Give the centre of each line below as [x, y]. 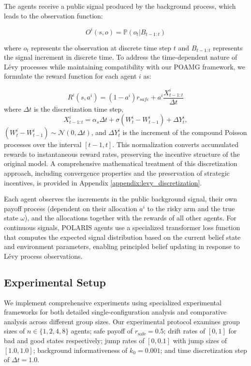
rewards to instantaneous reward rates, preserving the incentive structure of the [122, 154]
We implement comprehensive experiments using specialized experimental [113, 302]
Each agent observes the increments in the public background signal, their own [121, 199]
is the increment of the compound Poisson [185, 132]
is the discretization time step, [79, 108]
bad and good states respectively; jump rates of [74, 340]
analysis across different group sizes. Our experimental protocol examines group [122, 321]
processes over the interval [43, 144]
